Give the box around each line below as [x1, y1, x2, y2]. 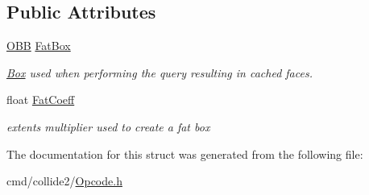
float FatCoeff [6, 91, 75, 108]
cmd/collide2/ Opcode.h [6, 172, 122, 189]
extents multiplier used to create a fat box [6, 118, 210, 135]
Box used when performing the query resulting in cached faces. [6, 64, 313, 81]
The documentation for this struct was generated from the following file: [6, 145, 363, 162]
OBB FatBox [6, 37, 71, 54]
